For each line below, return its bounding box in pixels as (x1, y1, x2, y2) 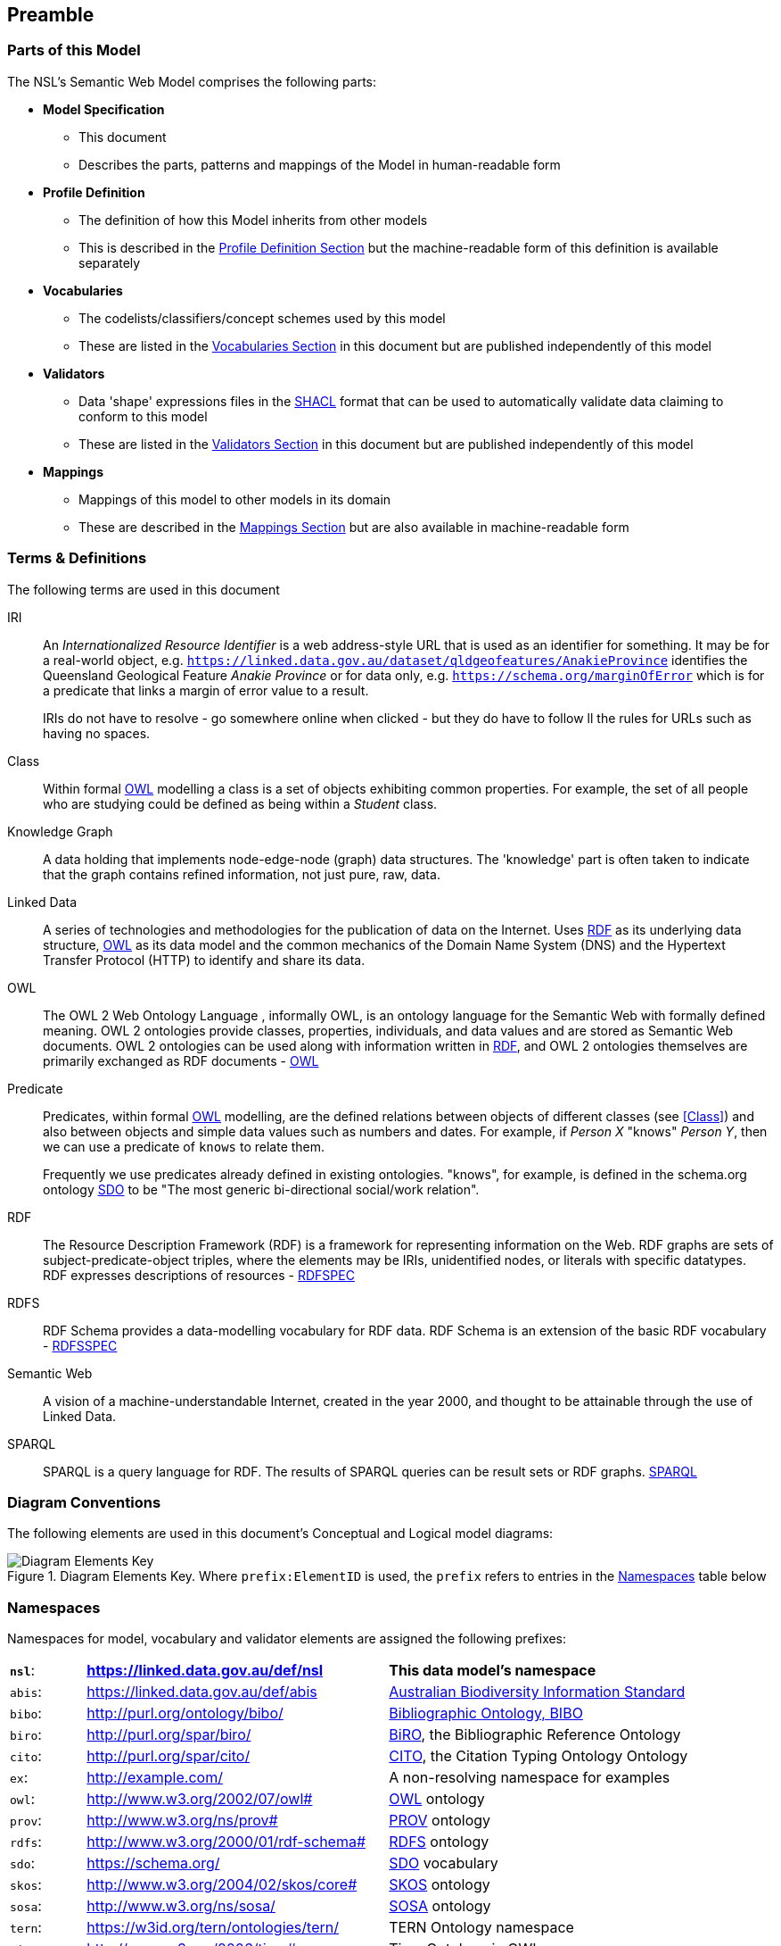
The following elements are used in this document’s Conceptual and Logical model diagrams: (7, 1526, 554, 1542)
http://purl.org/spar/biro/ (86, 1726, 251, 1744)
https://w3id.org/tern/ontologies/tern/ (86, 1918, 339, 1937)
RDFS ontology (389, 1833, 489, 1851)
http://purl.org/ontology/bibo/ (86, 1704, 284, 1723)
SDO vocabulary (389, 1854, 498, 1873)
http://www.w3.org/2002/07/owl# (86, 1790, 313, 1809)
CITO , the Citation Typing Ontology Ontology (389, 1747, 688, 1766)
